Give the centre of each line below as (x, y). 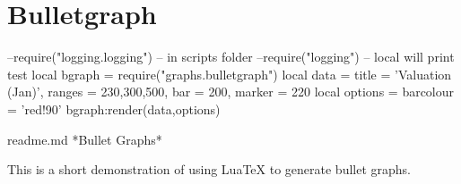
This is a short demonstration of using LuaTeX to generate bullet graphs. (209, 169)
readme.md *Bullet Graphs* (85, 139)
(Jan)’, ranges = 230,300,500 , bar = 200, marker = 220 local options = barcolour (231, 92)
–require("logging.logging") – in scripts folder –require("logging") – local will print (231, 57)
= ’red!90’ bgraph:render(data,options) (114, 109)
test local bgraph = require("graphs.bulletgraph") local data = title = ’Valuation (230, 74)
